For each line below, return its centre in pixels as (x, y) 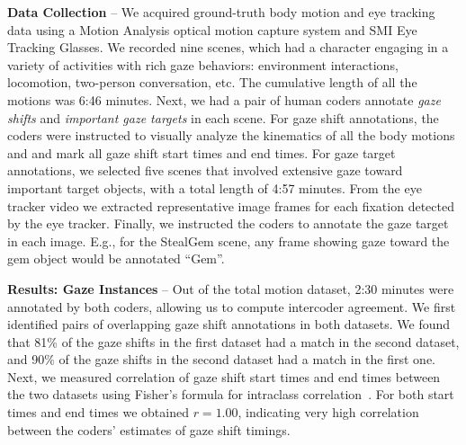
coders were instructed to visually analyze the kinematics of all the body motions (231, 135)
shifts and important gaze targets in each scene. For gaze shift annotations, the (223, 117)
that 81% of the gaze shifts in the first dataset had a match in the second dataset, (233, 341)
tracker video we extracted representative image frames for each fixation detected (231, 205)
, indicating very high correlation (328, 412)
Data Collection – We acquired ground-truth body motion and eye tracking (221, 12)
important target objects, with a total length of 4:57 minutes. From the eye (215, 187)
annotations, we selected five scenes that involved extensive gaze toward (205, 170)
